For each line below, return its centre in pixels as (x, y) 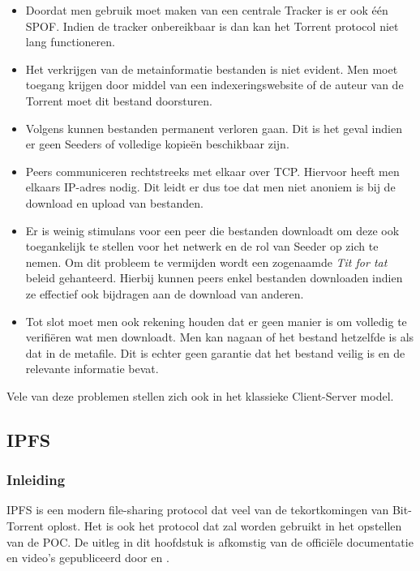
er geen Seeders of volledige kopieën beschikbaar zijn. (157, 144)
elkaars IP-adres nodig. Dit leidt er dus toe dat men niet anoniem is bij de (210, 187)
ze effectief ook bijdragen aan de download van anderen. (165, 293)
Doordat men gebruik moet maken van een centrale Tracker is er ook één (207, 10)
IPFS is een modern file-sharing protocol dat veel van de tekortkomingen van (198, 510)
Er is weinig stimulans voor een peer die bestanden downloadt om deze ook (212, 230)
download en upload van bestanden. (114, 202)
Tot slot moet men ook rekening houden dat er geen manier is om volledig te (216, 321)
